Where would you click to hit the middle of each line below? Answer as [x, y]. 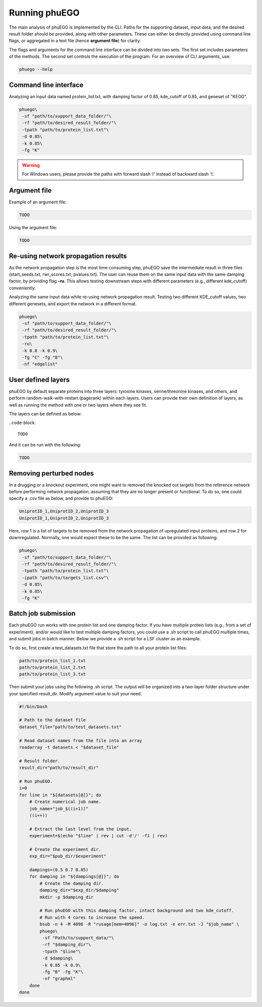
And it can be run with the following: [45, 445]
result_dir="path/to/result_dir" [59, 768]
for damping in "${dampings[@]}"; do [74, 877]
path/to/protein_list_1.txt [52, 661]
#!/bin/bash [33, 707]
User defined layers [39, 380]
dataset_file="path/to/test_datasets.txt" [70, 727]
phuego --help [36, 70]
